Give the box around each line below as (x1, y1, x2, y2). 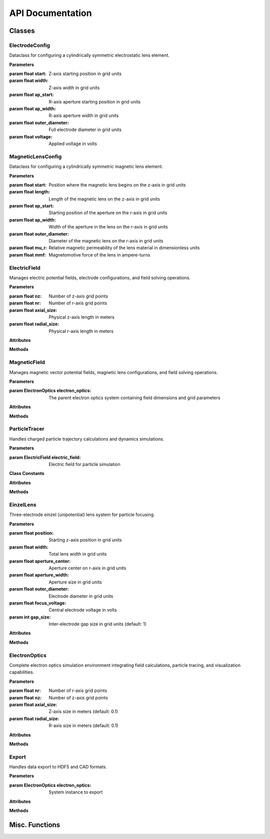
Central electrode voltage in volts (48, 607, 117, 613)
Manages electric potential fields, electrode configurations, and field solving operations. (9, 274, 191, 280)
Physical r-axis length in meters (48, 328, 113, 334)
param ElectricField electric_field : (9, 454, 81, 460)
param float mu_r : (9, 245, 47, 251)
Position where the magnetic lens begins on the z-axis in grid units (48, 181, 186, 187)
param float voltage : (9, 133, 52, 139)
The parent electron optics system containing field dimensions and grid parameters (48, 394, 220, 400)
